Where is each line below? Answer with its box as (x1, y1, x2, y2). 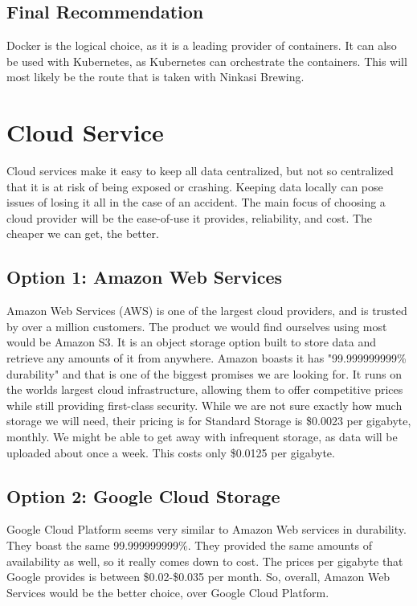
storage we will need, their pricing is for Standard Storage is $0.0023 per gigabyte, (6, 412, 411, 429)
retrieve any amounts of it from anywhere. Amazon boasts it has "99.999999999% (6, 350, 407, 366)
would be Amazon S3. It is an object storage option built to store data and (6, 334, 376, 350)
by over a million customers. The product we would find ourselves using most (6, 317, 387, 334)
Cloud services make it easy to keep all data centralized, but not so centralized (6, 162, 394, 179)
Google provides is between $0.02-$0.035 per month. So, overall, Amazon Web (6, 568, 390, 585)
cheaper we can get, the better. (6, 225, 159, 242)
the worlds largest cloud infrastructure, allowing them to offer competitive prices (6, 381, 403, 398)
